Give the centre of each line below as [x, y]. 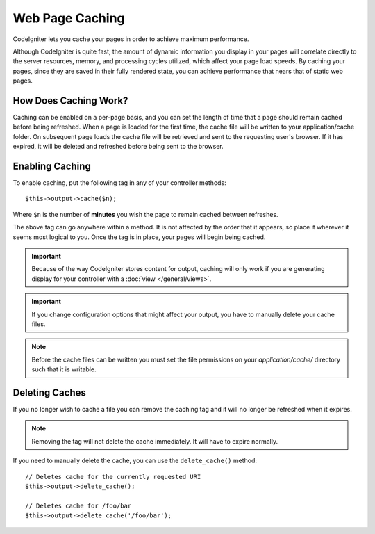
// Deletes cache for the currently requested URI [113, 477]
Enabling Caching [52, 166]
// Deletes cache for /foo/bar [78, 505]
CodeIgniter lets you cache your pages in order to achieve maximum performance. [131, 39]
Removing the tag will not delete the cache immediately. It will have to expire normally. [155, 441]
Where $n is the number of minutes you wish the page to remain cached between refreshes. [145, 214]
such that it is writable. [64, 369]
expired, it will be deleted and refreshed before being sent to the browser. [118, 147]
